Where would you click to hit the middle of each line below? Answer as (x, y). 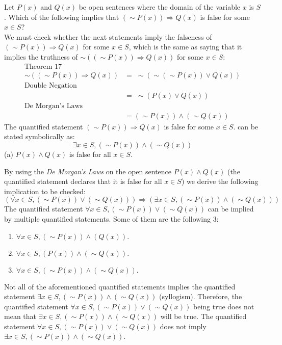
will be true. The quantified (203, 316)
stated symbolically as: (40, 136)
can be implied (231, 209)
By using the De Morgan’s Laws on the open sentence (88, 171)
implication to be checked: (45, 191)
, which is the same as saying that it (185, 47)
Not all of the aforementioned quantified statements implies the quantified (120, 286)
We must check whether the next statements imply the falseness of (108, 36)
